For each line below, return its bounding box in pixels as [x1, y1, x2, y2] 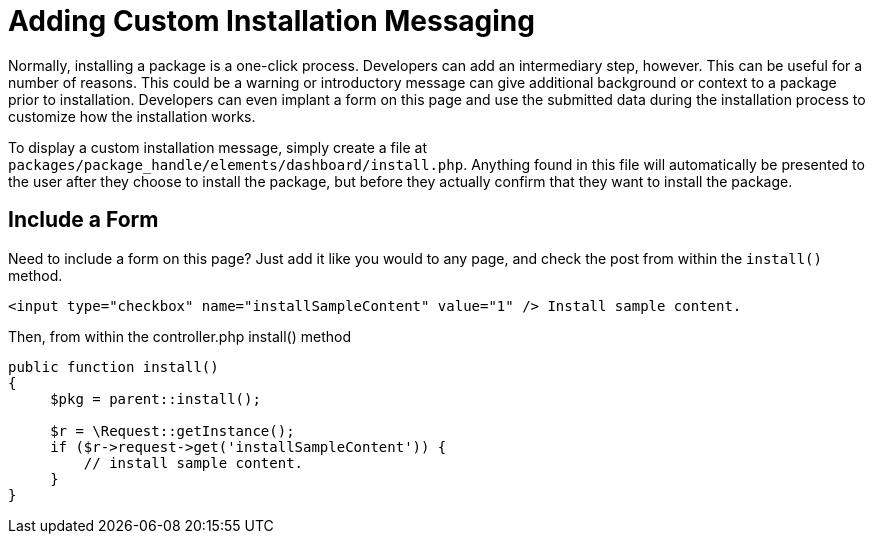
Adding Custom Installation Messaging [8, 4, 535, 38]
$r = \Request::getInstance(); [50, 422, 295, 439]
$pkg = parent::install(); [50, 390, 261, 407]
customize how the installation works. [8, 107, 256, 125]
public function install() [8, 358, 219, 375]
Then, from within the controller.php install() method [8, 327, 351, 345]
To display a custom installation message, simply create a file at [8, 138, 428, 156]
